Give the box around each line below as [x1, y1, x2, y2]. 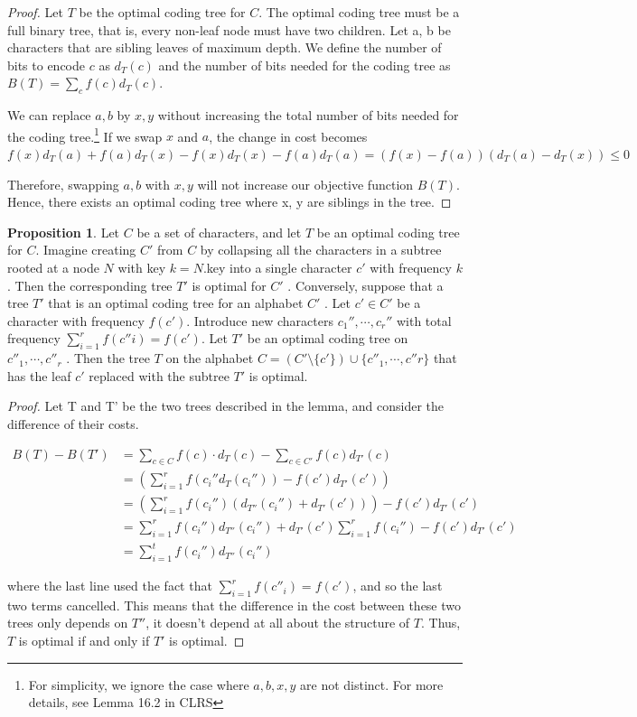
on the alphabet [165, 349, 254, 368]
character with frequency [7, 311, 145, 330]
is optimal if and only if [18, 631, 150, 650]
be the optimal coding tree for [79, 3, 246, 21]
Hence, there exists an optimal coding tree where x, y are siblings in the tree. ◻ [7, 192, 452, 211]
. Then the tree [66, 349, 150, 368]
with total [396, 311, 452, 330]
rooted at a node [7, 257, 99, 276]
